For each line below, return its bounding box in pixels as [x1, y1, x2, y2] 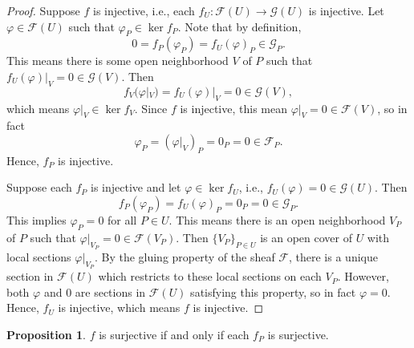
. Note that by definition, [177, 18, 302, 34]
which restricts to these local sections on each [98, 268, 322, 285]
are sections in [75, 283, 146, 300]
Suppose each [6, 179, 72, 196]
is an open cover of [260, 229, 352, 245]
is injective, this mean [180, 99, 287, 116]
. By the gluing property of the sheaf [94, 248, 275, 265]
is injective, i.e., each [93, 2, 195, 18]
